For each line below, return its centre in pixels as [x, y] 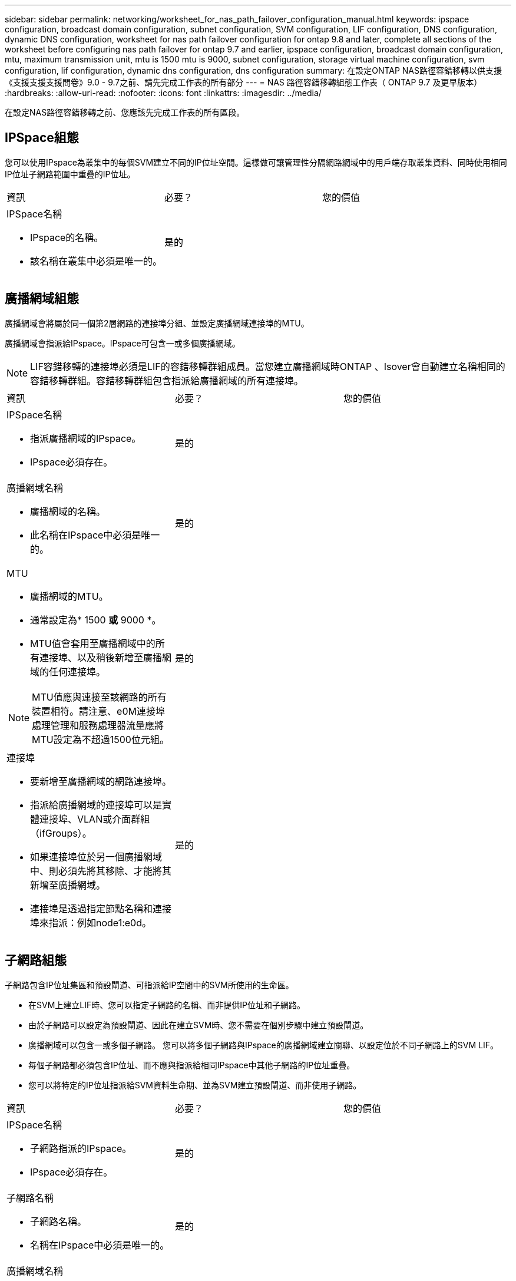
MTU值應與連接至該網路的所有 [99, 697]
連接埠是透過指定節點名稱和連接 [101, 908]
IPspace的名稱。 [67, 237]
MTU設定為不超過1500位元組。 [100, 739]
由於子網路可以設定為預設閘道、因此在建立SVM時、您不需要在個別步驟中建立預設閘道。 [199, 1025]
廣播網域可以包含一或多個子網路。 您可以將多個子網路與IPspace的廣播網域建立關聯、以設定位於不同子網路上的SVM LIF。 [263, 1045]
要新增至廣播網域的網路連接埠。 [101, 781]
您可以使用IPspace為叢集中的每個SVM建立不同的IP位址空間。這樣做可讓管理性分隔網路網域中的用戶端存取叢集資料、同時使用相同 [256, 162]
